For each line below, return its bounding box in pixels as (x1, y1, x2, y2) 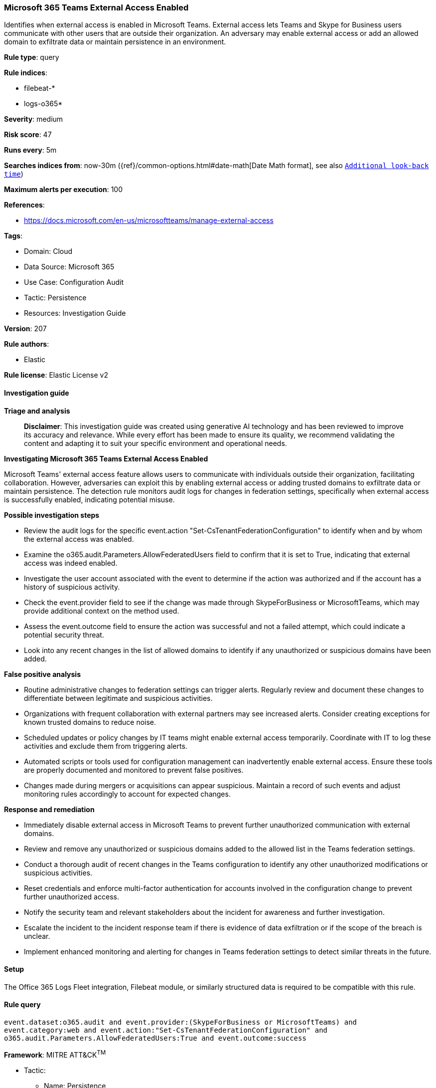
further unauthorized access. (24, 892, 119, 901)
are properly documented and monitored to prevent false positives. (24, 765, 244, 774)
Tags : (4, 231, 23, 240)
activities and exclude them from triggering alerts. (24, 741, 187, 750)
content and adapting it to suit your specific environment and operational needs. (24, 438, 287, 447)
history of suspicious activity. (24, 582, 120, 591)
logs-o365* (24, 99, 63, 108)
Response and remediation (4, 805, 95, 814)
